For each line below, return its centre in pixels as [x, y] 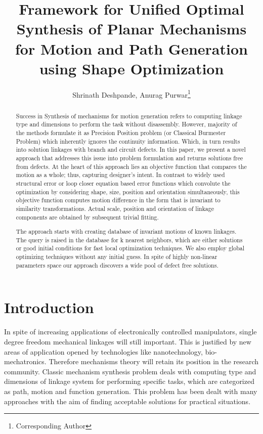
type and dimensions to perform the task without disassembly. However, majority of [126, 124]
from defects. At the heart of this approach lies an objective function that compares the [131, 166]
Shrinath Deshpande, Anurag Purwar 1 [131, 94]
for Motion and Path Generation [131, 48]
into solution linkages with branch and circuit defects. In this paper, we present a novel [131, 149]
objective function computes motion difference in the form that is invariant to [118, 200]
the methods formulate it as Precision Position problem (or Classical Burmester [121, 133]
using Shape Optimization [131, 68]
